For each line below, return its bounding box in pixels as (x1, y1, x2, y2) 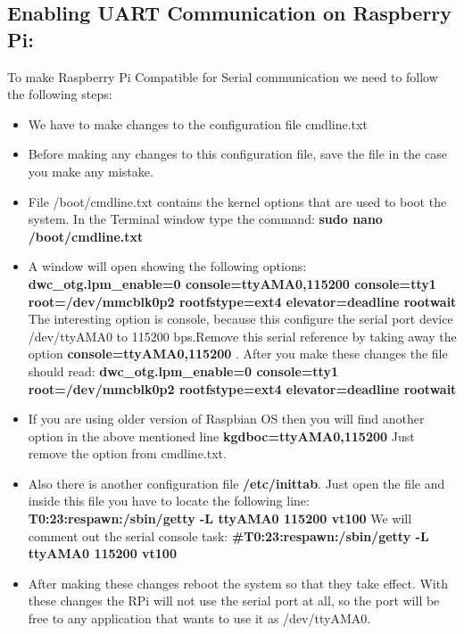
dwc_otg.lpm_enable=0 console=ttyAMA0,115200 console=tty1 (28, 274, 436, 292)
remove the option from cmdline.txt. (28, 444, 227, 463)
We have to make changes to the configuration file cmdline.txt (28, 114, 368, 133)
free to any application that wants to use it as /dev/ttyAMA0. (28, 609, 371, 628)
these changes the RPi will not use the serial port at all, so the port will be (28, 591, 440, 610)
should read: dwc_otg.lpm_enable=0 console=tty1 (28, 361, 338, 380)
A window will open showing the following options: (28, 257, 307, 276)
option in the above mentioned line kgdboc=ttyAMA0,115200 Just (28, 426, 415, 445)
